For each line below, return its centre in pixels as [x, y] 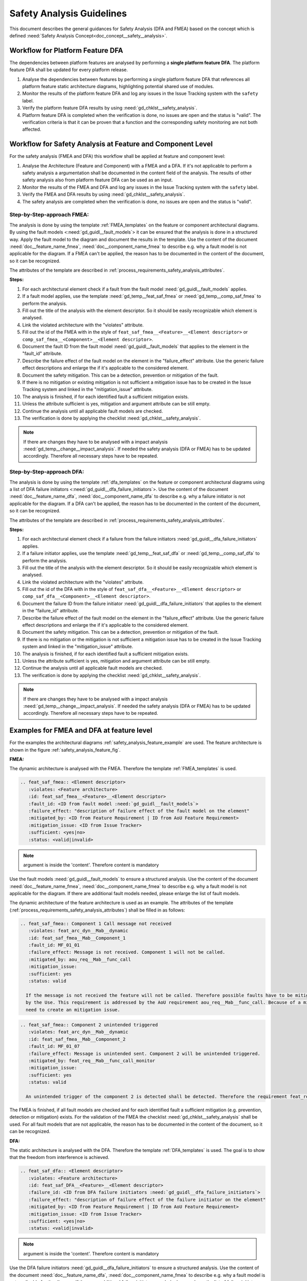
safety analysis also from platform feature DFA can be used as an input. [98, 180]
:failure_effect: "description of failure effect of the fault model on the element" [139, 811]
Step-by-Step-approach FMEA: [49, 215]
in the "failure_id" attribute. [51, 611]
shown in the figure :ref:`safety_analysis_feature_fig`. [65, 750]
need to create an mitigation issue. [73, 1010]
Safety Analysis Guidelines [68, 13]
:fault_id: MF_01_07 [54, 1046]
